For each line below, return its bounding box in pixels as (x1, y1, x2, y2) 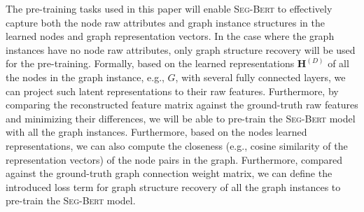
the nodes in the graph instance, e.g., (6, 69, 164, 84)
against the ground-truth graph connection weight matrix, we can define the (6, 166, 332, 181)
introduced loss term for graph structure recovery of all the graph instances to (6, 179, 341, 194)
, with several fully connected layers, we (175, 69, 346, 84)
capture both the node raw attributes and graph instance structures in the (6, 15, 325, 29)
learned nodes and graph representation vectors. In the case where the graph (6, 29, 335, 43)
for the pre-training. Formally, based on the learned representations (6, 56, 295, 71)
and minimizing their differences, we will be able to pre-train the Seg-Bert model (6, 111, 356, 125)
